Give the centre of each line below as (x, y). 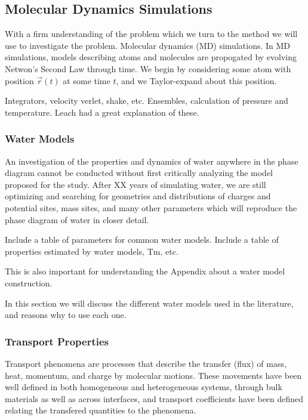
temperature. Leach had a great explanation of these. (102, 112)
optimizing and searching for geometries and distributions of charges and (138, 196)
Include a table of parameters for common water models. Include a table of (142, 240)
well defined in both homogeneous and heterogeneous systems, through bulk (144, 387)
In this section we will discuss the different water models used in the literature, (149, 303)
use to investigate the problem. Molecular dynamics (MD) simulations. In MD (148, 45)
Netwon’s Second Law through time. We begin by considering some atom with (148, 68)
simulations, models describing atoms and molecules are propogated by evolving (151, 57)
